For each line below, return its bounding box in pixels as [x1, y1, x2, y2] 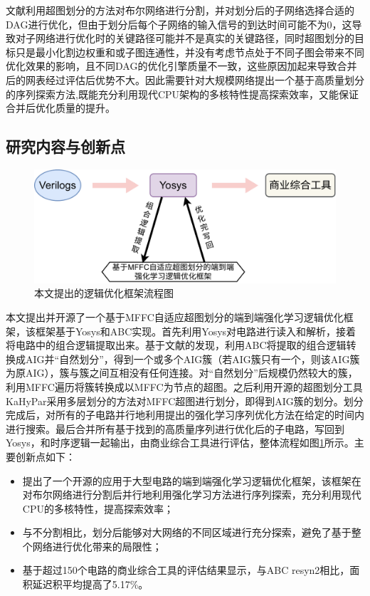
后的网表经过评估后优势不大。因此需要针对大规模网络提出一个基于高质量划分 [6, 72, 364, 87]
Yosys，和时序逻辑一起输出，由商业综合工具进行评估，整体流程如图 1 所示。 [6, 435, 354, 450]
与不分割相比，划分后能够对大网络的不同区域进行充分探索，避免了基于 [22, 525, 351, 540]
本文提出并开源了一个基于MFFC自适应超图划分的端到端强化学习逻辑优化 [6, 309, 344, 324]
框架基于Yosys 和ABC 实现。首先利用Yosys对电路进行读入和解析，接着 [35, 323, 356, 338]
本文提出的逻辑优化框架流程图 [34, 286, 174, 300]
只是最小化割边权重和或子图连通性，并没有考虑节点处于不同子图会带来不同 [15, 44, 364, 59]
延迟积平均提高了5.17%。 [32, 577, 149, 592]
